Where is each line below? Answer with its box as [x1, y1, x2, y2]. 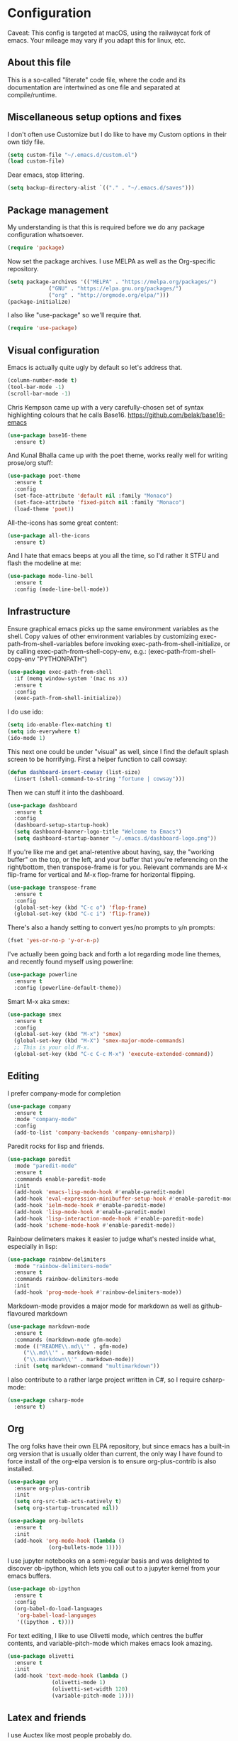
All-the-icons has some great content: [7, 518, 118, 527]
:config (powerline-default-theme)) [13, 984, 122, 991]
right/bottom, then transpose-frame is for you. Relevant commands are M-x [7, 863, 228, 871]
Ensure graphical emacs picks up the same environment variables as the [7, 624, 220, 633]
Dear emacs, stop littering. [7, 170, 85, 179]
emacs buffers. [7, 1571, 52, 1581]
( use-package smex [7, 1010, 62, 1018]
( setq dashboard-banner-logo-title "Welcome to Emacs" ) [13, 829, 182, 836]
